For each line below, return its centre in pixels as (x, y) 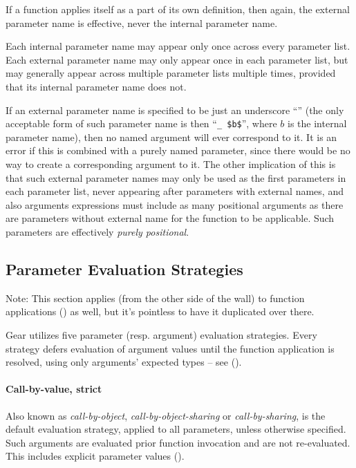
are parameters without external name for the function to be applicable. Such (170, 218)
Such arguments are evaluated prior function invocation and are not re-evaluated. (178, 442)
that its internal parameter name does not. (96, 86)
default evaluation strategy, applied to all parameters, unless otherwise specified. (176, 429)
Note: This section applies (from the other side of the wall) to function (155, 298)
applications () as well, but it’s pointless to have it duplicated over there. (160, 311)
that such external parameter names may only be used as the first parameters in (176, 177)
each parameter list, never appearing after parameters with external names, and (175, 191)
